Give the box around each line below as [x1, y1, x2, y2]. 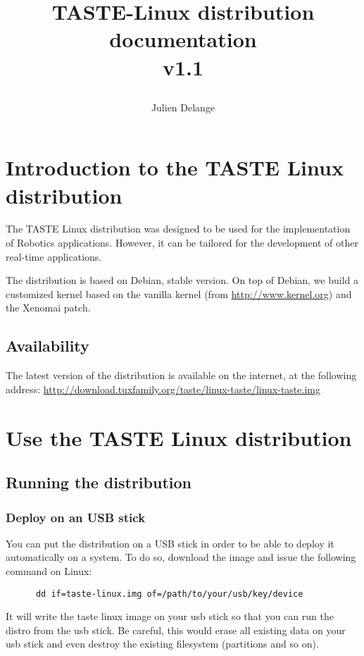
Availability [6, 335, 89, 357]
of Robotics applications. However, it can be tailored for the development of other [6, 235, 359, 250]
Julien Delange [151, 99, 215, 114]
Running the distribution [6, 471, 192, 493]
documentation [109, 25, 257, 54]
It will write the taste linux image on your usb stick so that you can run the [6, 609, 334, 624]
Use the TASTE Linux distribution [6, 423, 352, 452]
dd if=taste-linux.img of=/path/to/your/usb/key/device [35, 588, 303, 599]
